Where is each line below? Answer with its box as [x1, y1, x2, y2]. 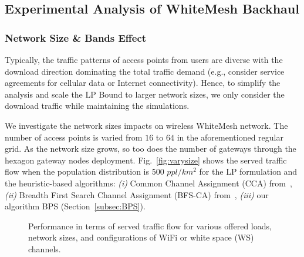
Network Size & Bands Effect [5, 30, 147, 45]
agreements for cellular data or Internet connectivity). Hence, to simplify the [5, 76, 281, 89]
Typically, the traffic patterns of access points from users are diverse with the [5, 54, 283, 65]
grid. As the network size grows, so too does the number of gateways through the [5, 142, 296, 155]
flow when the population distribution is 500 [5, 165, 164, 178]
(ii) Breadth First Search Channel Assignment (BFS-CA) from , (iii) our [5, 188, 269, 201]
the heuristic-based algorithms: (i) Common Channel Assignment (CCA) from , [5, 176, 292, 189]
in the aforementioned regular [177, 131, 283, 143]
